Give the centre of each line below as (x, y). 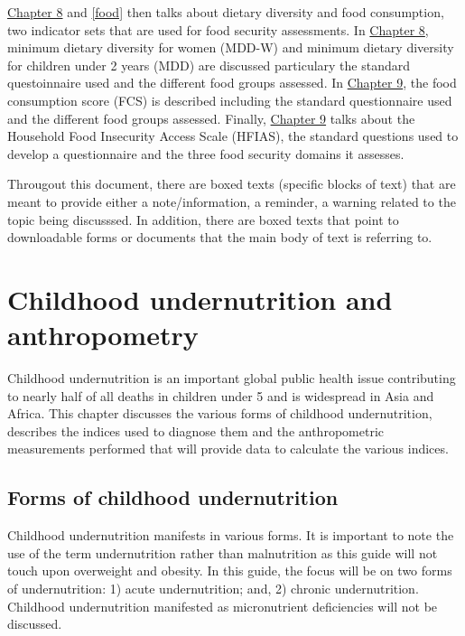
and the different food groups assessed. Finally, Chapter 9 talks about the (211, 118)
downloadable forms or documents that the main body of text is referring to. (220, 237)
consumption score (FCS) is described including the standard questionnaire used (230, 100)
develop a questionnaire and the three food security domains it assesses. (206, 153)
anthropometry (103, 335)
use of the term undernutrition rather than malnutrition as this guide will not (223, 552)
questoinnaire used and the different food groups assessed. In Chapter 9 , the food (232, 83)
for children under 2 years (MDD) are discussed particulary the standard (209, 65)
